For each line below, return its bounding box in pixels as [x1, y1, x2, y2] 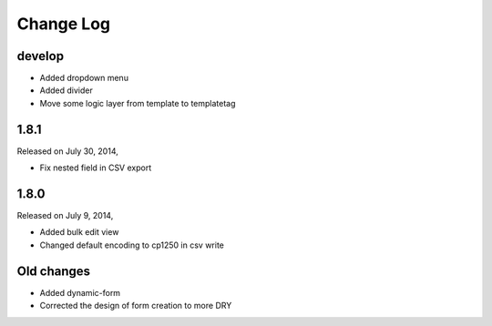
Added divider [39, 85, 93, 96]
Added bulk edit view [39, 227, 119, 238]
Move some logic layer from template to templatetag [39, 97, 236, 108]
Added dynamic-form [39, 287, 121, 298]
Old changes [16, 263, 91, 279]
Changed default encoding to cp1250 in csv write [39, 239, 225, 250]
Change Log [16, 14, 111, 34]
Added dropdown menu [39, 73, 129, 84]
